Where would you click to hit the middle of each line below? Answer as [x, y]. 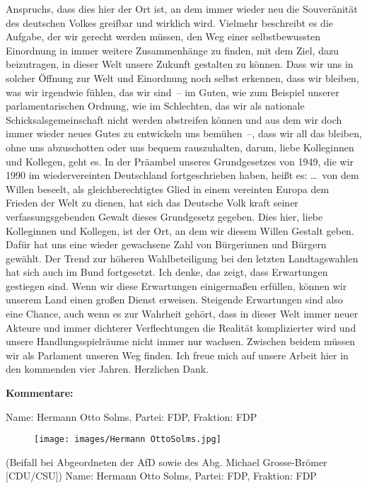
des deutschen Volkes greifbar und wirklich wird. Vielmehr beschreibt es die [170, 22]
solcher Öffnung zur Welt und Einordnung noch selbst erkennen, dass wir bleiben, [182, 77]
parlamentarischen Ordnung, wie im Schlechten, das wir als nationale [155, 106]
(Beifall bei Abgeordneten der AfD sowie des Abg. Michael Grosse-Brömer [167, 461]
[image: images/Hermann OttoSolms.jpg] [128, 440]
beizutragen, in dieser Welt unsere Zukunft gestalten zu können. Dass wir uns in [180, 64]
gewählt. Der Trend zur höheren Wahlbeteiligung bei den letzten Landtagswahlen [182, 258]
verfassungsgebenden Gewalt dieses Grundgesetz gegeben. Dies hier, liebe [164, 216]
